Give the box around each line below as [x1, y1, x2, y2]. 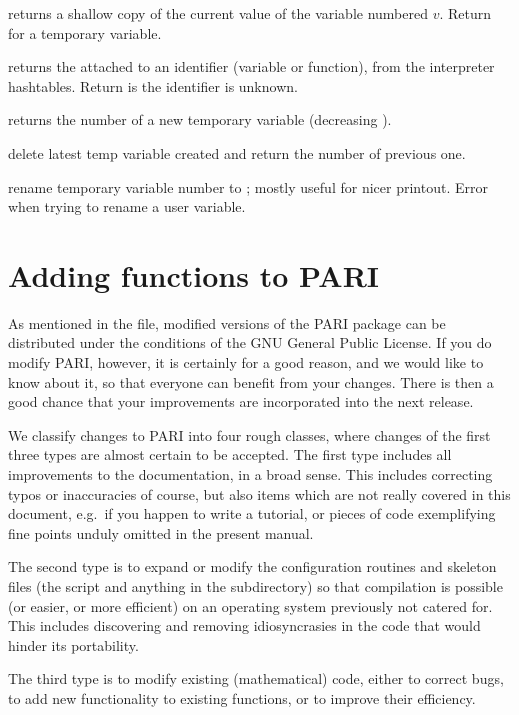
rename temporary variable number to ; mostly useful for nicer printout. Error [8, 176, 488, 197]
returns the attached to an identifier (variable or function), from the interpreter [8, 56, 495, 77]
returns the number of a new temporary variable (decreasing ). [8, 109, 392, 130]
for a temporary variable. [8, 22, 162, 43]
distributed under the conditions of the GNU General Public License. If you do [8, 332, 492, 353]
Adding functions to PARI [8, 254, 380, 295]
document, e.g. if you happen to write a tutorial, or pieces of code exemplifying [8, 503, 496, 524]
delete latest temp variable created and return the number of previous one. [8, 142, 466, 163]
